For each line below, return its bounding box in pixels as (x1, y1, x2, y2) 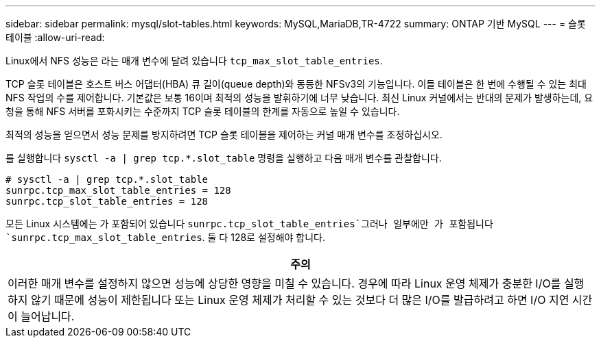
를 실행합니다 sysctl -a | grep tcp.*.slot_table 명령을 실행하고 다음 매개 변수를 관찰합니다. (5, 152, 442, 164)
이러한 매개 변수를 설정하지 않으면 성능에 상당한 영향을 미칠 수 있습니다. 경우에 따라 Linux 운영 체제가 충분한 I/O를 (8, 277, 561, 290)
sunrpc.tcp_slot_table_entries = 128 (5, 196, 209, 207)
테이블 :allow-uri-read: (5, 31, 105, 43)
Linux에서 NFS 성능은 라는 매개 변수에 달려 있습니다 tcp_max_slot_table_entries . (5, 55, 383, 66)
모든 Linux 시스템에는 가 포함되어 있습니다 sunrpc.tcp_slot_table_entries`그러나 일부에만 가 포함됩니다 (5, 218, 493, 229)
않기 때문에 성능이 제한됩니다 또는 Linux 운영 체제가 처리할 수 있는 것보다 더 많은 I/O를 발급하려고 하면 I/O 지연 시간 (30, 293, 593, 307)
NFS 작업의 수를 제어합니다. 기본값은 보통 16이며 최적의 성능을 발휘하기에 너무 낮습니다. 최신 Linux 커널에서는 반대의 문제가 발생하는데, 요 (5, 92, 593, 103)
